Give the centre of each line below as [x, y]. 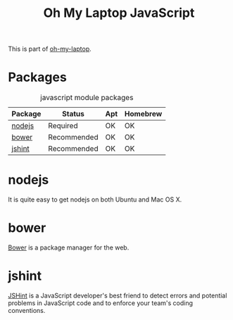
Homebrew [143, 114]
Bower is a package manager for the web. [69, 247]
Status [73, 114]
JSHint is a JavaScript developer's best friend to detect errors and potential [118, 295]
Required [63, 126]
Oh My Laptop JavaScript [119, 13]
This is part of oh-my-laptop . [50, 49]
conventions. [27, 310]
